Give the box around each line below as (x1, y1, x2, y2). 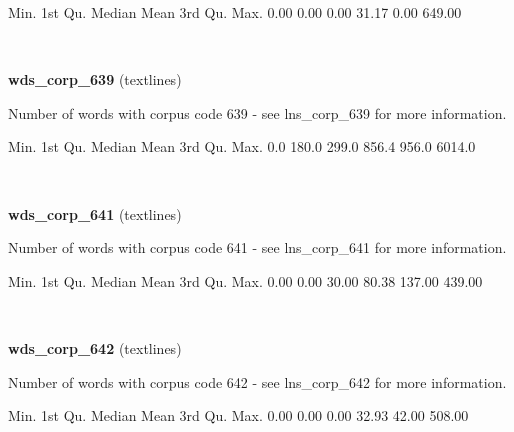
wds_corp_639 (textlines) (8, 69, 182, 90)
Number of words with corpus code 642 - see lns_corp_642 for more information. (8, 371, 507, 392)
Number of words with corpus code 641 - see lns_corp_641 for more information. (8, 237, 507, 258)
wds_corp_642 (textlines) (8, 337, 182, 358)
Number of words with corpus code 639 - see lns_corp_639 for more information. (8, 102, 507, 123)
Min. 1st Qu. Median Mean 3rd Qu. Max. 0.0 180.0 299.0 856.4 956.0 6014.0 (8, 136, 476, 157)
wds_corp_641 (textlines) (8, 203, 182, 224)
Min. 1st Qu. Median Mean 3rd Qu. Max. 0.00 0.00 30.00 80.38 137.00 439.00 (8, 270, 483, 291)
